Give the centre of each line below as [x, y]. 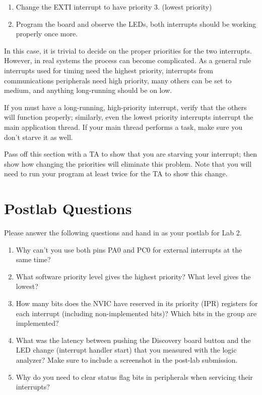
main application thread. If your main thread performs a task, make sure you [123, 127]
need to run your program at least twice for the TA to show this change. [116, 174]
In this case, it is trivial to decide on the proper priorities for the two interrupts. [128, 50]
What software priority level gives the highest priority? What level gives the [133, 276]
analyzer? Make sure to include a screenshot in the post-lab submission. [127, 359]
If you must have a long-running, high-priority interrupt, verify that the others [125, 107]
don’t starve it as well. [39, 137]
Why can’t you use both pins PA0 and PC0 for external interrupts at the [129, 249]
